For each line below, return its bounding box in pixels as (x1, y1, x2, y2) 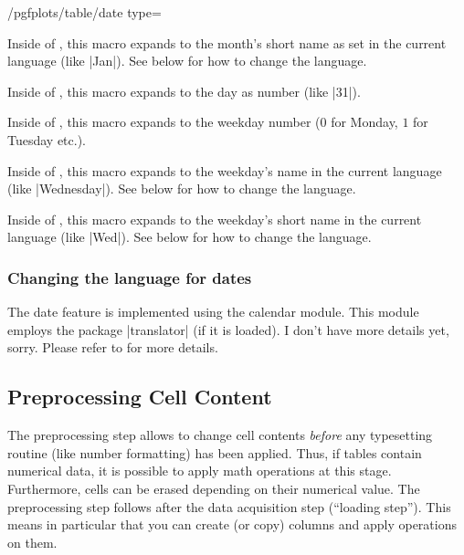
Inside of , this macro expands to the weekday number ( (7, 112, 321, 131)
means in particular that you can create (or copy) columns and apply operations (7, 515, 457, 534)
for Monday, (331, 112, 398, 131)
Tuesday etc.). (7, 130, 87, 149)
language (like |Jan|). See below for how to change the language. (7, 51, 367, 70)
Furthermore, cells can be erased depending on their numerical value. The (7, 478, 420, 497)
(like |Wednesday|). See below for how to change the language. (7, 179, 356, 198)
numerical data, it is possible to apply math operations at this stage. (7, 461, 392, 480)
